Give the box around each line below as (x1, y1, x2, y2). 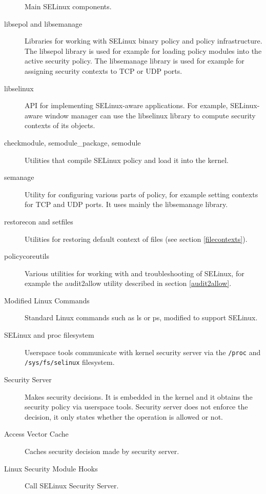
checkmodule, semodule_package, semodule (4, 137, 141, 148)
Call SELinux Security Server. (25, 480, 119, 491)
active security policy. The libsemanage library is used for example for (25, 55, 244, 66)
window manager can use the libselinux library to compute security (45, 110, 256, 120)
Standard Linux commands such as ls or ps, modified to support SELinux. (25, 312, 258, 323)
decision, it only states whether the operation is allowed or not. (25, 411, 223, 422)
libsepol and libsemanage (4, 18, 83, 29)
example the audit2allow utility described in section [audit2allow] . (25, 278, 232, 289)
